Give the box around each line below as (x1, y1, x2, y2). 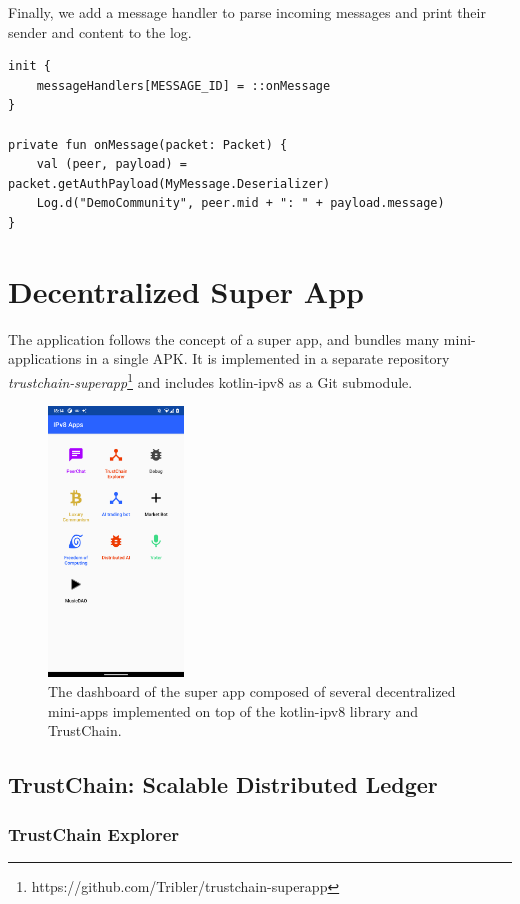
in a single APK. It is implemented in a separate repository (85, 348, 450, 369)
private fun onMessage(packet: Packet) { (8, 137, 288, 152)
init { (8, 59, 51, 74)
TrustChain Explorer (8, 821, 180, 846)
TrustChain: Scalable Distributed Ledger (8, 769, 438, 800)
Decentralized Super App (8, 270, 364, 311)
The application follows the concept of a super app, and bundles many (8, 328, 440, 349)
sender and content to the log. (8, 21, 192, 42)
